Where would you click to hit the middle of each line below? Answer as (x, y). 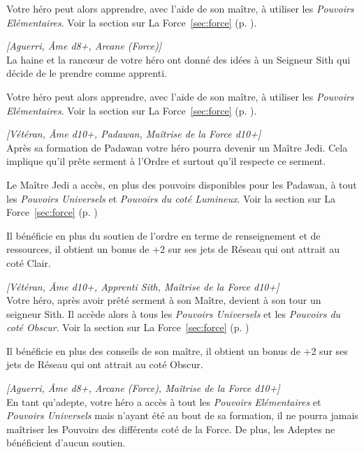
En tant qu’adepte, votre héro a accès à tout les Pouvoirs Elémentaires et (164, 401)
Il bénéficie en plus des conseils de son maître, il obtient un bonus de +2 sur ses (177, 350)
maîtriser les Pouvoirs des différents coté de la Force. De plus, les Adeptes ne (171, 429)
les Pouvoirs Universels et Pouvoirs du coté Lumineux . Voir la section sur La (171, 198)
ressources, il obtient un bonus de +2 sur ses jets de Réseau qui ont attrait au (173, 249)
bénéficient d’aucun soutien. (66, 443)
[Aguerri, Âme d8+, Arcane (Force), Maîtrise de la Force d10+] (143, 388)
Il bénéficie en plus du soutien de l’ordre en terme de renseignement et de (163, 235)
